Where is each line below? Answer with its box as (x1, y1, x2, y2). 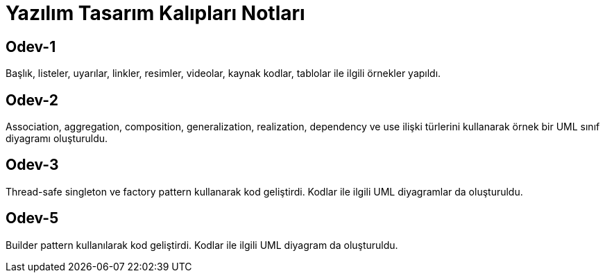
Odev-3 (6, 156, 59, 174)
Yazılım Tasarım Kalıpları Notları (6, 1, 305, 25)
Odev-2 (6, 91, 58, 109)
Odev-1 (6, 37, 56, 55)
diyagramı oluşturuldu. (6, 132, 108, 145)
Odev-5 (6, 209, 59, 227)
